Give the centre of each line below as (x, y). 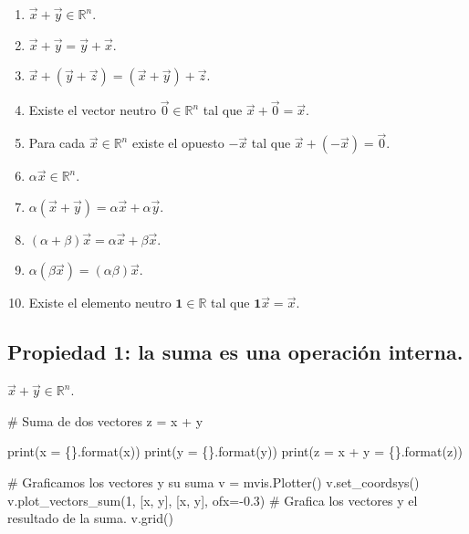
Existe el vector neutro (92, 110)
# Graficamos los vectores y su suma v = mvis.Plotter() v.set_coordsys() (214, 482)
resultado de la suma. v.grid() (90, 518)
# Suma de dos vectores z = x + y (105, 420)
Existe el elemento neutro (100, 303)
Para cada (57, 143)
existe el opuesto (178, 143)
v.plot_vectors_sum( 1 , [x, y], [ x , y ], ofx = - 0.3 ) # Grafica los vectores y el (213, 500)
